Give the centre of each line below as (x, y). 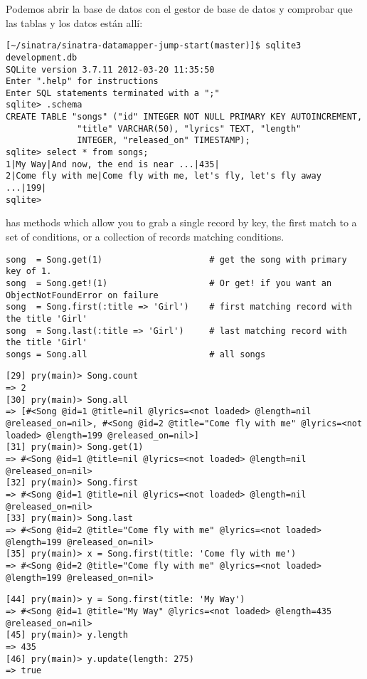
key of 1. (29, 272)
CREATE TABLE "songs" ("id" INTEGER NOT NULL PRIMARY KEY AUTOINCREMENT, (184, 117)
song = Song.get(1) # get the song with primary (176, 259)
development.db (42, 57)
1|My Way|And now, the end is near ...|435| (113, 164)
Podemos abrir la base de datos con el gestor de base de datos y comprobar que (179, 9)
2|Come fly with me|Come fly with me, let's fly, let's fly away (164, 176)
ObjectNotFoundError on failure (82, 295)
